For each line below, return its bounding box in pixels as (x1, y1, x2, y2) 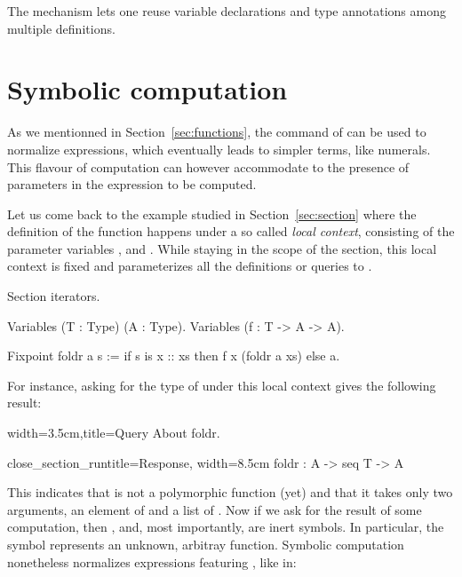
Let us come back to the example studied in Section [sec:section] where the (7, 204, 417, 223)
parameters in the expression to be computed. (7, 175, 257, 194)
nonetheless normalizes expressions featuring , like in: (7, 552, 297, 571)
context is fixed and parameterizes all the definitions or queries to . (7, 257, 372, 275)
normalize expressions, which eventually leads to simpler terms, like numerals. (7, 139, 431, 158)
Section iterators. (7, 287, 100, 305)
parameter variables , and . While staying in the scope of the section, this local (7, 239, 437, 257)
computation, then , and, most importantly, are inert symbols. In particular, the (7, 518, 444, 536)
